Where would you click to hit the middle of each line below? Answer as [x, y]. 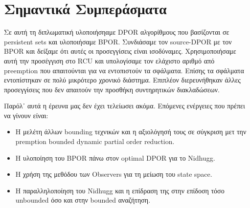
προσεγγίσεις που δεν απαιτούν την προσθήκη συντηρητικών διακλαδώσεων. [112, 89]
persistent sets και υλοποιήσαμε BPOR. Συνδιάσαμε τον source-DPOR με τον [118, 41]
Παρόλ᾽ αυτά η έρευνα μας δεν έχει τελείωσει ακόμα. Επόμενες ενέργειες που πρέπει [125, 106]
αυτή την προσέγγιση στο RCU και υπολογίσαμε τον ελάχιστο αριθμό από [109, 60]
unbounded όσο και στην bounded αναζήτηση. [83, 200]
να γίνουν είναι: [26, 115]
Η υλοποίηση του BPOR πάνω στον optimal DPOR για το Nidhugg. [115, 157]
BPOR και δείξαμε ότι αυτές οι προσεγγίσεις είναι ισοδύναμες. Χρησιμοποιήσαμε [120, 51]
